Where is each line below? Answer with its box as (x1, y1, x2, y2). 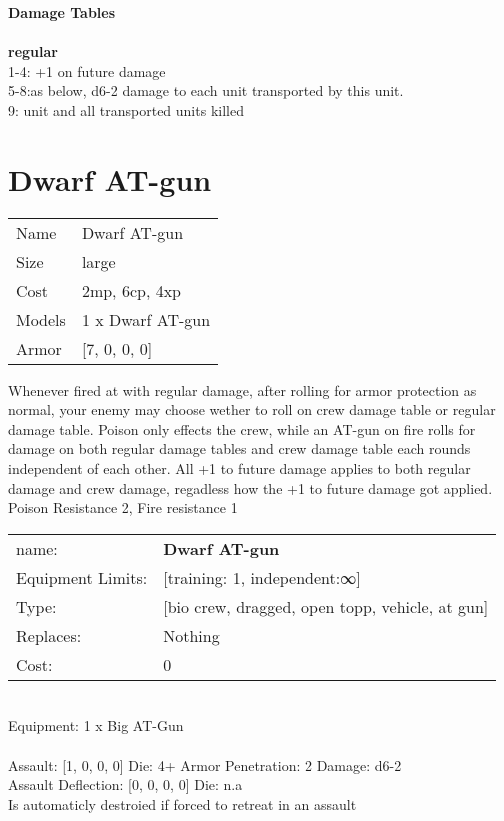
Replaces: (16, 623, 82, 647)
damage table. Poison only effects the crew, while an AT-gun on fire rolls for (8, 418, 476, 439)
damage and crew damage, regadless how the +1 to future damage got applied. (8, 477, 493, 498)
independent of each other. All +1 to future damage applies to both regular (8, 458, 471, 479)
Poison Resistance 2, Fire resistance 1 (8, 497, 238, 518)
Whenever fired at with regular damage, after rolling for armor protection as (8, 379, 477, 400)
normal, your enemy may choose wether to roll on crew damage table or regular (8, 399, 496, 420)
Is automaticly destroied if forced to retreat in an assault (8, 793, 357, 814)
